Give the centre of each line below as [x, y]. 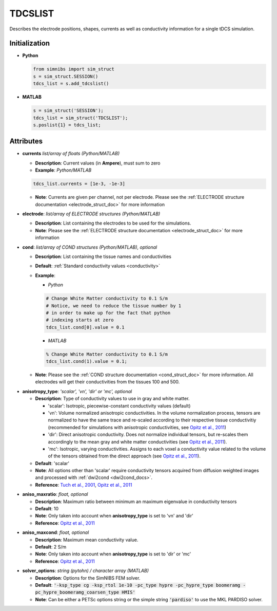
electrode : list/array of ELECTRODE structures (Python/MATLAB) [91, 214]
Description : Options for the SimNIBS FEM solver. [88, 578]
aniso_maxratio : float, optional [55, 494]
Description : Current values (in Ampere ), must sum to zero [98, 163]
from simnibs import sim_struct [74, 69]
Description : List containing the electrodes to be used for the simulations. [113, 223]
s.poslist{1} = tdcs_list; [67, 125]
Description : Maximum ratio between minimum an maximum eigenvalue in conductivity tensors [136, 502]
